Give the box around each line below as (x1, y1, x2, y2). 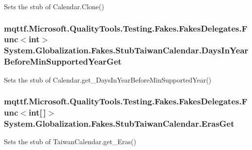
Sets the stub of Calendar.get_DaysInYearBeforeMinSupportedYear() (4, 74, 212, 84)
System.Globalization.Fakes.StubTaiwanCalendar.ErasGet (4, 117, 234, 129)
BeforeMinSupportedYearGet (4, 55, 122, 67)
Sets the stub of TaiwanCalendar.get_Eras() (4, 136, 136, 147)
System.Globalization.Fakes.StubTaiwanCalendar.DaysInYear (4, 44, 249, 56)
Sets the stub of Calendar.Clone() (4, 1, 104, 11)
